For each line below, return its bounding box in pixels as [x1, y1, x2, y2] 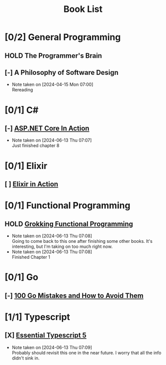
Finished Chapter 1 [11, 254, 50, 260]
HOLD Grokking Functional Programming [4, 219, 133, 228]
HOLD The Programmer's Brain [4, 51, 102, 60]
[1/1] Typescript [4, 311, 71, 323]
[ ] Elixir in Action [4, 180, 58, 188]
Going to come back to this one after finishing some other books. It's [11, 238, 153, 244]
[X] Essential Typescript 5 [4, 331, 86, 340]
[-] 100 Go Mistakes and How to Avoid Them [4, 291, 144, 300]
